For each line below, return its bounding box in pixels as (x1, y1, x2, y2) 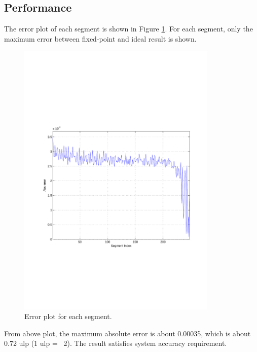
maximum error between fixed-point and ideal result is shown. (4, 33, 197, 44)
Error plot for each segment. (24, 311, 112, 322)
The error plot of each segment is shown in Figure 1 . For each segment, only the (4, 23, 253, 34)
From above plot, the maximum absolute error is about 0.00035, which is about (4, 328, 251, 338)
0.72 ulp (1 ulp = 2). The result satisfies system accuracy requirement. (4, 338, 227, 348)
